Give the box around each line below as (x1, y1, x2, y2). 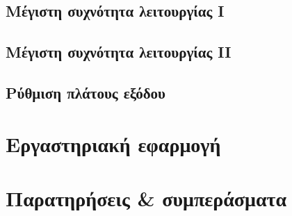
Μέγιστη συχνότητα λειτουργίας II (6, 41, 232, 63)
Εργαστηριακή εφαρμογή (6, 129, 221, 158)
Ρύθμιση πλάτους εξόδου (6, 81, 165, 103)
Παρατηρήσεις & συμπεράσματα (6, 183, 287, 212)
